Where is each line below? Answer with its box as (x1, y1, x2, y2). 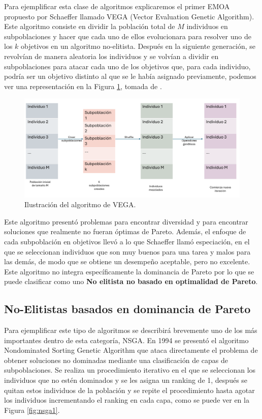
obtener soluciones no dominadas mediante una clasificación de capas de (4, 354, 228, 365)
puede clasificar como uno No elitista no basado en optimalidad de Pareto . (4, 276, 258, 287)
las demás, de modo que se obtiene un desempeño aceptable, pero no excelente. (4, 256, 250, 267)
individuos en (186, 21, 228, 32)
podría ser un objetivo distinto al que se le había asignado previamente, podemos (4, 71, 256, 81)
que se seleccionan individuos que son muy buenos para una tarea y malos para (4, 246, 251, 257)
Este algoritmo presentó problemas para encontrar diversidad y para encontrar (4, 216, 248, 227)
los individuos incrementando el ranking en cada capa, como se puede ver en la (4, 395, 249, 405)
